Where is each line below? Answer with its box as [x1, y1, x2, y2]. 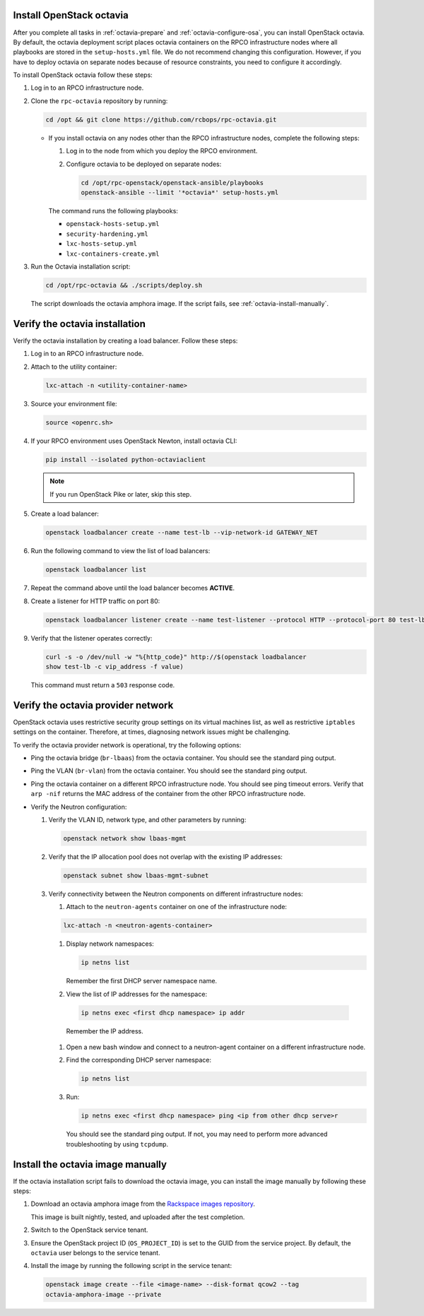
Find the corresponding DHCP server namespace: [66, 1056, 212, 1065]
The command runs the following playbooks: [48, 206, 178, 215]
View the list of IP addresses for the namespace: [66, 990, 208, 998]
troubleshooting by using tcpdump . [66, 1139, 169, 1148]
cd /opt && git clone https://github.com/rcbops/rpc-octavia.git [45, 115, 277, 124]
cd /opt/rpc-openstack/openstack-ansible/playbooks [81, 179, 264, 186]
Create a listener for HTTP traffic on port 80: [30, 597, 160, 605]
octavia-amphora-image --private [45, 1290, 162, 1298]
